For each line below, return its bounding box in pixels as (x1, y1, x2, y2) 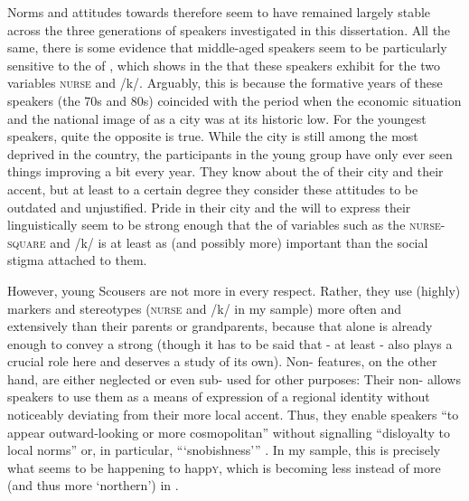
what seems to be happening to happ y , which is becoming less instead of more (7, 458, 441, 477)
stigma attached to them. (7, 250, 147, 269)
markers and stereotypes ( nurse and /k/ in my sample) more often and (7, 298, 402, 317)
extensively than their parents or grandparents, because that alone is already (7, 317, 433, 336)
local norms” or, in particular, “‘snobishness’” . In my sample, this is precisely (7, 440, 441, 459)
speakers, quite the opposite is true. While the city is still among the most (7, 127, 418, 146)
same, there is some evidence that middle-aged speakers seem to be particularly (7, 38, 447, 57)
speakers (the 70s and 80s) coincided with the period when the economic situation (7, 90, 462, 109)
